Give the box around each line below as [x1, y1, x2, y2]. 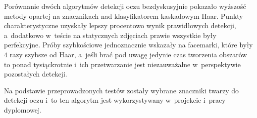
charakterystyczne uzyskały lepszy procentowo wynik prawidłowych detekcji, [4, 20, 236, 31]
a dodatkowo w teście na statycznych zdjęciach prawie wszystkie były [4, 30, 216, 40]
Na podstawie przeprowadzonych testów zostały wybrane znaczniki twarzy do [4, 85, 239, 95]
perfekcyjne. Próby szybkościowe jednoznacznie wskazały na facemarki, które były [4, 39, 253, 50]
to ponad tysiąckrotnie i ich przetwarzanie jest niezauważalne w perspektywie [4, 59, 241, 69]
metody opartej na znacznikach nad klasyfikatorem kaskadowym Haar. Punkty [4, 10, 243, 21]
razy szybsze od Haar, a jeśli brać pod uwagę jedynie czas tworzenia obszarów [9, 49, 247, 59]
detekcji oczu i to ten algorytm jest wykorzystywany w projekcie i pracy [4, 95, 226, 105]
